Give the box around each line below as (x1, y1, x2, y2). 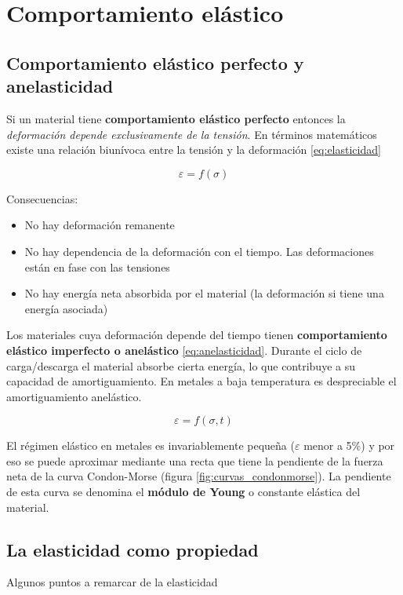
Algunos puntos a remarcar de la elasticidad (6, 574, 218, 590)
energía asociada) (24, 300, 108, 316)
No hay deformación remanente (24, 217, 175, 233)
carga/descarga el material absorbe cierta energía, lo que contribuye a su (6, 357, 355, 374)
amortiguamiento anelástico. (6, 388, 142, 404)
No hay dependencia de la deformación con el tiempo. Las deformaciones (24, 243, 374, 259)
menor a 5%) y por (303, 437, 395, 454)
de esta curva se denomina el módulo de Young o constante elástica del (6, 484, 361, 500)
